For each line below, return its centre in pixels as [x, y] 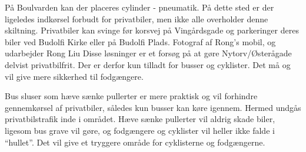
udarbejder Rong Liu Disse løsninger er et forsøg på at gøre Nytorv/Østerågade [148, 53]
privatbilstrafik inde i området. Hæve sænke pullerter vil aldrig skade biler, [140, 119]
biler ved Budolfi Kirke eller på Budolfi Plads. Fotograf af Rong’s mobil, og [140, 41]
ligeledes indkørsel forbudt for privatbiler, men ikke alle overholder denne [137, 18]
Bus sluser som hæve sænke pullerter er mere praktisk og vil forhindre [131, 96]
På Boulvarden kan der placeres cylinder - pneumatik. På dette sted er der [139, 7]
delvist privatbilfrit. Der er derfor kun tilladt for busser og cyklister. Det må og [148, 64]
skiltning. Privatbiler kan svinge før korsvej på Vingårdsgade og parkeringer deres [152, 30]
